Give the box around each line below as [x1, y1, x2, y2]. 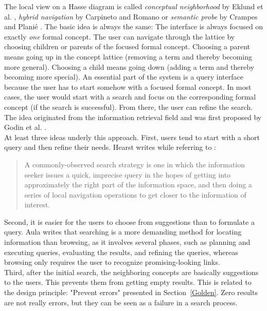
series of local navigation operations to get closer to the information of [24, 189, 246, 200]
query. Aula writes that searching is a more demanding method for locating [4, 226, 242, 237]
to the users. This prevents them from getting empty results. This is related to [4, 277, 252, 287]
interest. [24, 199, 50, 210]
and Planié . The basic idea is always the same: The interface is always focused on [4, 21, 263, 32]
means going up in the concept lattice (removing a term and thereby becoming [4, 51, 253, 62]
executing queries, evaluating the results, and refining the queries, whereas [4, 246, 238, 257]
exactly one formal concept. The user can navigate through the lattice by [4, 31, 235, 42]
